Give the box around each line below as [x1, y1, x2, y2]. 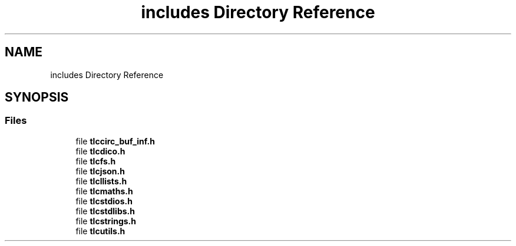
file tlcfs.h [75, 156, 116, 166]
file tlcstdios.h [75, 196, 133, 206]
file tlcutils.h [75, 225, 125, 236]
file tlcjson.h [75, 166, 125, 176]
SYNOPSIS [5, 90, 69, 105]
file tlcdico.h [75, 146, 125, 156]
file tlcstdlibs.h [75, 205, 135, 216]
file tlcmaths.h [75, 186, 133, 196]
